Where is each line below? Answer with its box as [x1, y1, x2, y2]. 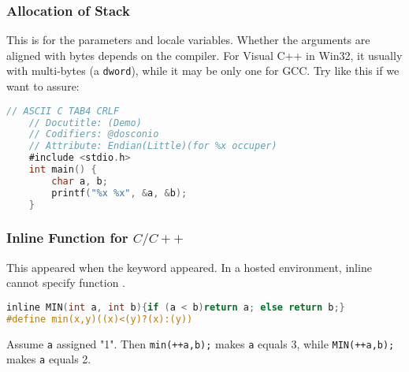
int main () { [28, 164, 97, 176]
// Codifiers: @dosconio [28, 128, 159, 140]
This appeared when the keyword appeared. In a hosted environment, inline [6, 259, 372, 275]
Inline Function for [6, 228, 128, 247]
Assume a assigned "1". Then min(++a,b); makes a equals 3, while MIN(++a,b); [6, 335, 395, 352]
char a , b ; [51, 175, 108, 187]
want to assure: [6, 78, 80, 95]
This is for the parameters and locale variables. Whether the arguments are [6, 32, 370, 48]
